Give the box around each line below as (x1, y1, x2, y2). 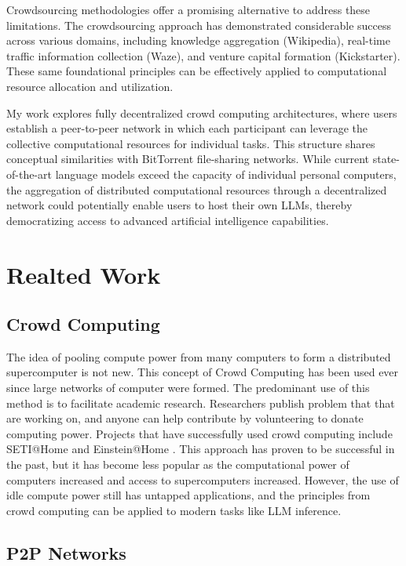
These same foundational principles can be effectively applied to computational (6, 63, 387, 79)
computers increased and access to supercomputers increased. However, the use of (6, 471, 399, 488)
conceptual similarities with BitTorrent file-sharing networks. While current (6, 151, 370, 167)
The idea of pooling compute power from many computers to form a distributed (6, 348, 391, 365)
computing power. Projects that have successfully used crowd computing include (6, 425, 393, 441)
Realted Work (6, 258, 161, 290)
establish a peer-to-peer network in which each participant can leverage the (6, 120, 368, 136)
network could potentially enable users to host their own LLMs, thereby (6, 197, 353, 213)
